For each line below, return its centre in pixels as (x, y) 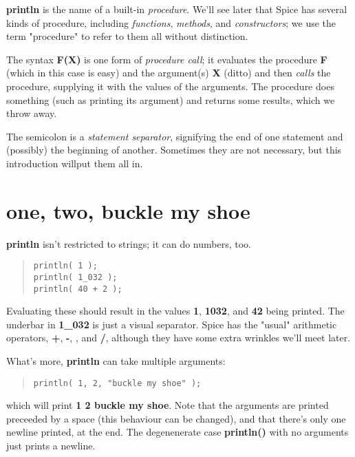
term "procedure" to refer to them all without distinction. (127, 36)
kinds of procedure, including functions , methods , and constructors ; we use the (171, 22)
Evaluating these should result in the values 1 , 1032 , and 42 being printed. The (175, 311)
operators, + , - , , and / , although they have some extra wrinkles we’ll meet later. (179, 338)
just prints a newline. (51, 446)
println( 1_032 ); (75, 277)
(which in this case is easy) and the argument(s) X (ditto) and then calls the (169, 73)
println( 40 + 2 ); (78, 289)
